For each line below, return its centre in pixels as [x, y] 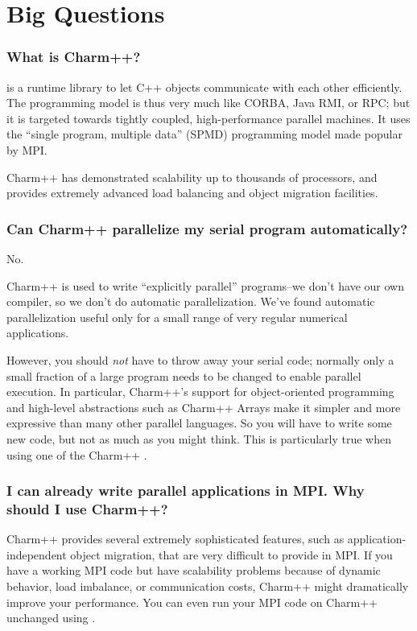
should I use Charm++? [87, 508]
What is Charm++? [74, 57]
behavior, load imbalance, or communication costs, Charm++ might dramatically [208, 586]
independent [37, 554]
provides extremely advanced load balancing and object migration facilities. [192, 193]
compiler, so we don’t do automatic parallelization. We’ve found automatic [191, 301]
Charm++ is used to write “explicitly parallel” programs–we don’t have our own [205, 285]
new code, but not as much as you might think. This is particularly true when [199, 438]
